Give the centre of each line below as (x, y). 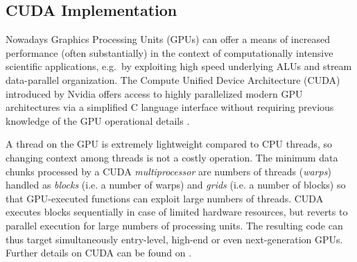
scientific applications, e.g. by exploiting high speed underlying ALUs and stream (179, 66)
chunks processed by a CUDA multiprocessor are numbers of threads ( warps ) (168, 171)
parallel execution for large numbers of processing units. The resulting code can (174, 225)
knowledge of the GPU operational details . (98, 120)
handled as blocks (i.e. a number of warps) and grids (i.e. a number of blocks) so (176, 185)
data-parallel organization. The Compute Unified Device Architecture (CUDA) (173, 79)
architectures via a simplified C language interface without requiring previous (170, 107)
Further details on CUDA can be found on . (99, 253)
